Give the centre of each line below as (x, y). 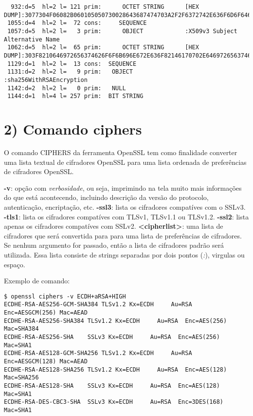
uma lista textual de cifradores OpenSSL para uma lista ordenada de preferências (125, 162)
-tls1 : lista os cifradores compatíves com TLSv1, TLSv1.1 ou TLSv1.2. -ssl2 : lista (126, 216)
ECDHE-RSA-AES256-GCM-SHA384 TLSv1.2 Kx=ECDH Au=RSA (98, 305)
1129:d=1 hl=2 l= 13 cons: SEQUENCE (72, 64)
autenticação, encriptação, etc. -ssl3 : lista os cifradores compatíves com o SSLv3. (125, 207)
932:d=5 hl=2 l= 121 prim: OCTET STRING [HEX (105, 7)
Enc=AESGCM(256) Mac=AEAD (46, 313)
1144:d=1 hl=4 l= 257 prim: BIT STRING (75, 96)
